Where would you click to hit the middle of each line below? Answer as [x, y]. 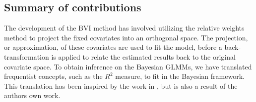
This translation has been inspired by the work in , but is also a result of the [121, 85]
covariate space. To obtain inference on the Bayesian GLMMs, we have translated [128, 66]
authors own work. [32, 95]
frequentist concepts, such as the [53, 76]
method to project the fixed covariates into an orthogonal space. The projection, [126, 37]
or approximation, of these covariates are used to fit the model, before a [113, 47]
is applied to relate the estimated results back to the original [143, 56]
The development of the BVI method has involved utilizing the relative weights [124, 28]
